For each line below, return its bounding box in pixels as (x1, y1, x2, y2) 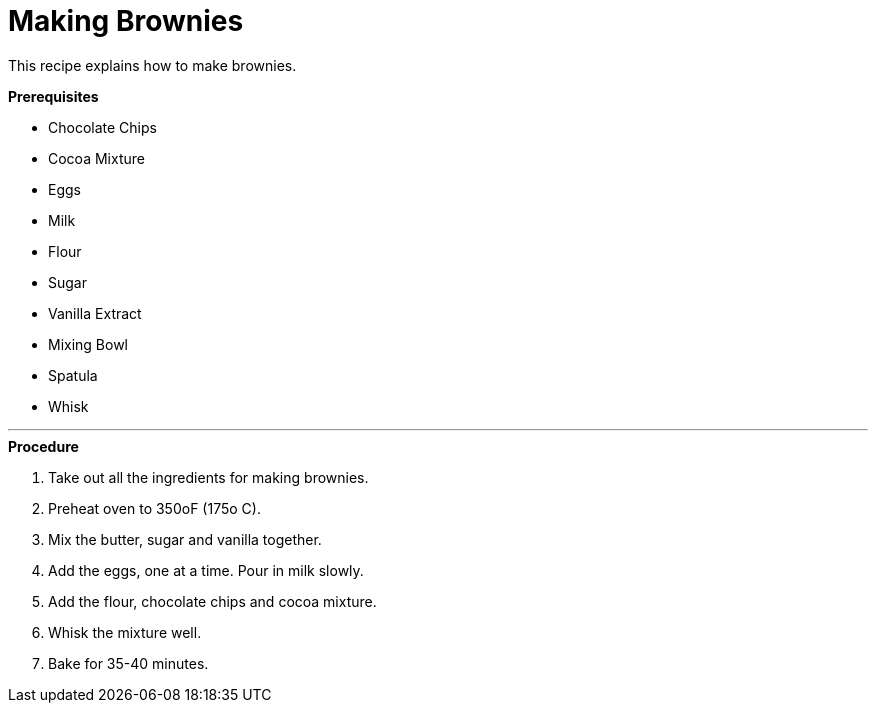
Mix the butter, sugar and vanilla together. (48, 530, 322, 548)
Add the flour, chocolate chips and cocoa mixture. (48, 592, 377, 610)
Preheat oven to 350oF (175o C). (48, 499, 261, 517)
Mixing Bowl (48, 335, 129, 353)
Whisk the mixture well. (48, 623, 202, 641)
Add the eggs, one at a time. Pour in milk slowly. (48, 561, 364, 579)
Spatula (48, 366, 98, 384)
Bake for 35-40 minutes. (48, 654, 209, 672)
